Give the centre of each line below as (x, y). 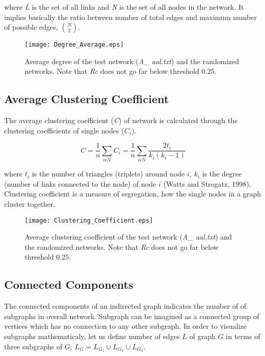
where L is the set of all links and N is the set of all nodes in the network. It (124, 7)
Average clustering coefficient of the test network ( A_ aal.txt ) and (128, 237)
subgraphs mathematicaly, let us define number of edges (92, 336)
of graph (202, 336)
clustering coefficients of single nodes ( (64, 130)
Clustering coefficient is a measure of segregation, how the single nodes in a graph (133, 194)
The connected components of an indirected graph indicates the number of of (125, 306)
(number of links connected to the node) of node (80, 183)
